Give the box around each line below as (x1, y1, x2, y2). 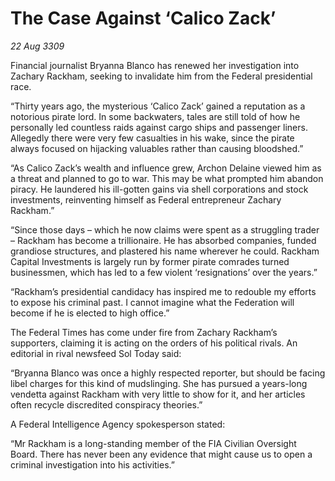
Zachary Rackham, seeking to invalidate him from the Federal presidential (10, 70, 313, 82)
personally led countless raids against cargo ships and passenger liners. (10, 121, 308, 133)
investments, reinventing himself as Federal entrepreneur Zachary (10, 193, 282, 206)
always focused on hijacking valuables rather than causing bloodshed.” (10, 142, 304, 154)
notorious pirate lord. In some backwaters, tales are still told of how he (10, 110, 301, 122)
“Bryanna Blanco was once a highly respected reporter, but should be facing (10, 367, 326, 379)
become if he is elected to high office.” (10, 307, 170, 319)
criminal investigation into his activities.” (10, 458, 175, 471)
